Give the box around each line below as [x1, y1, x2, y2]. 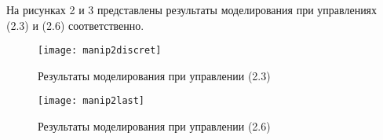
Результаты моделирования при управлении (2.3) [38, 67, 271, 83]
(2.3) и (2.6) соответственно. [6, 17, 144, 33]
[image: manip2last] [38, 95, 145, 107]
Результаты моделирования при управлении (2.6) [38, 118, 271, 134]
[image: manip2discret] [38, 45, 162, 57]
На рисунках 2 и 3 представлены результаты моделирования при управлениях [6, 2, 378, 17]
